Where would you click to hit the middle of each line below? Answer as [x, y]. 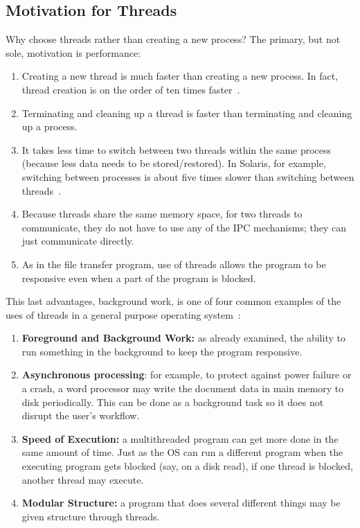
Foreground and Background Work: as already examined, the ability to [183, 338]
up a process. [49, 126]
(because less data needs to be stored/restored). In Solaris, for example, [174, 163]
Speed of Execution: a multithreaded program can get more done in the [180, 438]
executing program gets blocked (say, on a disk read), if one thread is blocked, [187, 466]
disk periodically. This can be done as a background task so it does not [173, 402]
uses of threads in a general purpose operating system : [123, 314]
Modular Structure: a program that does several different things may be [181, 503]
